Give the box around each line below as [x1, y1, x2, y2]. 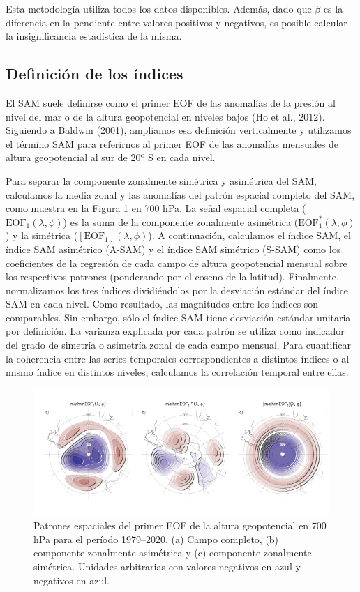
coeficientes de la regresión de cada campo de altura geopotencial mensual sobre [6, 255, 347, 270]
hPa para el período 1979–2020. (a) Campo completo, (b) [33, 531, 279, 546]
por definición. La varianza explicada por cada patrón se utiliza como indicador [6, 324, 345, 338]
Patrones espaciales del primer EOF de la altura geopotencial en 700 [33, 518, 327, 533]
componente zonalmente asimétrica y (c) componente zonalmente [33, 545, 312, 560]
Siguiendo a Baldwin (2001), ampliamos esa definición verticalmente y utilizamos [6, 123, 352, 137]
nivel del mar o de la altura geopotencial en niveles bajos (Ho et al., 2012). [6, 109, 325, 123]
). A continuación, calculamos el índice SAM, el [148, 228, 351, 243]
